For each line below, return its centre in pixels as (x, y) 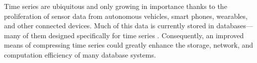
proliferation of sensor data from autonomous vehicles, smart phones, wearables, (126, 16)
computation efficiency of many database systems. (80, 54)
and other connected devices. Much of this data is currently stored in (109, 26)
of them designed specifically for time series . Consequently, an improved (133, 35)
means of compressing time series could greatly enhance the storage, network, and (129, 45)
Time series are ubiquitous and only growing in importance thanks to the (116, 6)
